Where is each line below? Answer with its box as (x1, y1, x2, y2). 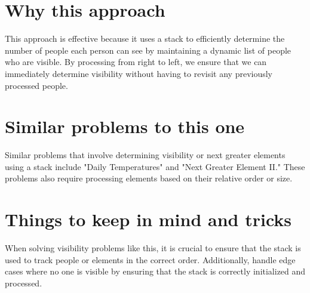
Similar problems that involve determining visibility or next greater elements (5, 149, 286, 161)
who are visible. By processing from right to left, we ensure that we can (5, 55, 267, 68)
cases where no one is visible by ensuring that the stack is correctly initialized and (5, 265, 306, 277)
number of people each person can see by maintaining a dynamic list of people (5, 44, 291, 56)
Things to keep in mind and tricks (5, 207, 292, 232)
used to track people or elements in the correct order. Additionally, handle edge (5, 253, 296, 266)
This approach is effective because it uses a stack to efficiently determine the (5, 32, 285, 45)
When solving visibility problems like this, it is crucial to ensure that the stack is (5, 242, 301, 254)
